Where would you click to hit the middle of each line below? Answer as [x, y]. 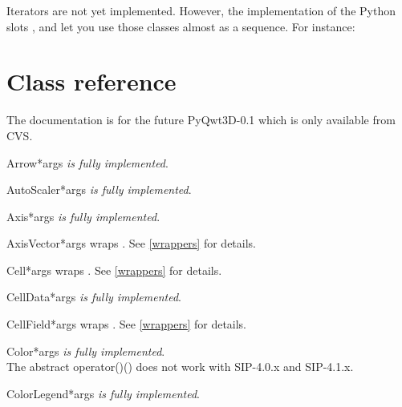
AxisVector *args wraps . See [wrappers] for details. [131, 243]
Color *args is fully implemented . [86, 351]
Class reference [91, 81]
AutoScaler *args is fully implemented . [99, 189]
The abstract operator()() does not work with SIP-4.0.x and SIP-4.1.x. [180, 367]
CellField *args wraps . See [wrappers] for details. [127, 324]
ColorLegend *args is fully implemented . [103, 393]
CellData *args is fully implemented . [94, 297]
